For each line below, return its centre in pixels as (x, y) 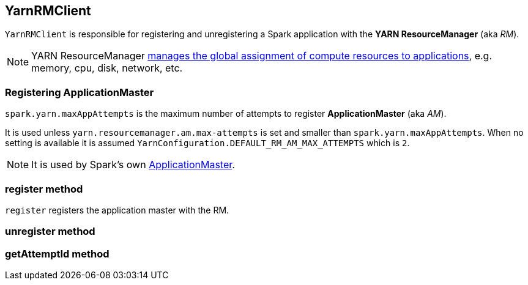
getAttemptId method (57, 254)
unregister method (50, 231)
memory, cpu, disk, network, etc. (107, 68)
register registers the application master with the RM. (117, 210)
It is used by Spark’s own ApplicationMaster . (133, 165)
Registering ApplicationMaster (80, 92)
